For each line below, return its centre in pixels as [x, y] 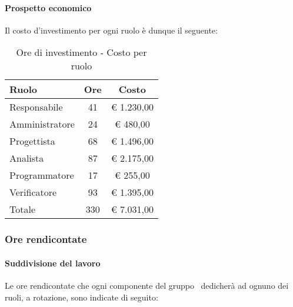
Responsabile [36, 107]
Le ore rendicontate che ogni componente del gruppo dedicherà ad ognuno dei [147, 286]
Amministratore [42, 124]
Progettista [32, 141]
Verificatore [33, 192]
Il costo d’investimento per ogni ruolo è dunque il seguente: [111, 30]
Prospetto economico [48, 7]
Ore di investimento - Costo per [81, 52]
